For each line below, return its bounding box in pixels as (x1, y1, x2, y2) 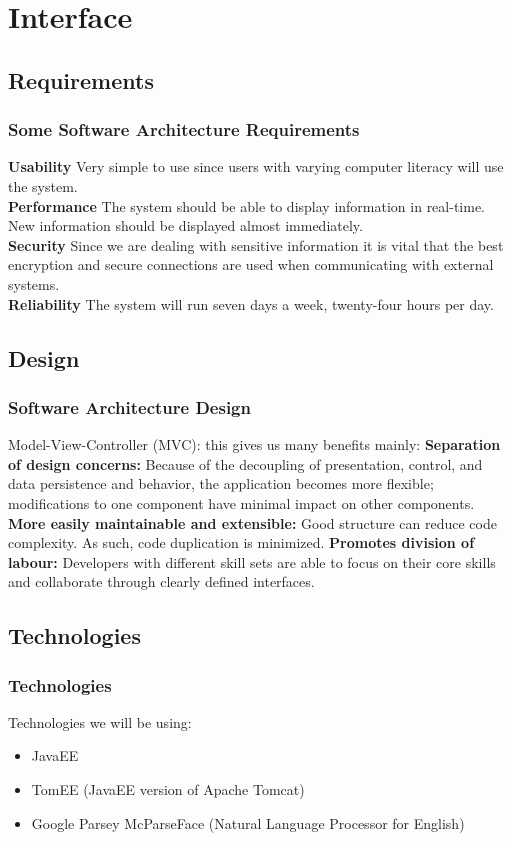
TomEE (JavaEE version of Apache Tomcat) (31, 779, 305, 800)
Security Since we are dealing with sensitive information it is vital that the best (8, 234, 504, 255)
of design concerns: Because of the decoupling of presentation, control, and (8, 453, 483, 474)
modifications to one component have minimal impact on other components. (8, 492, 475, 513)
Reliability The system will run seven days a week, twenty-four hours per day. (8, 293, 494, 314)
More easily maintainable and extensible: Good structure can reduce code (8, 512, 497, 533)
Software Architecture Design (8, 394, 251, 419)
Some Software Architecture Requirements (8, 117, 360, 142)
